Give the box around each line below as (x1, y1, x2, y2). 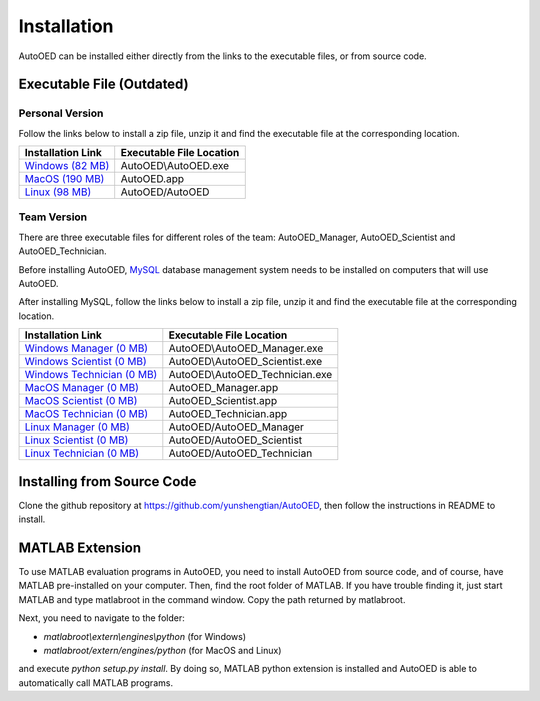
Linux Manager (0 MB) (24, 420, 130, 434)
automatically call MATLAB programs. (18, 676, 174, 689)
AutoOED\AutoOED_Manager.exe (168, 341, 324, 355)
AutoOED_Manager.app (168, 381, 279, 395)
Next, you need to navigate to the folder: (18, 612, 185, 624)
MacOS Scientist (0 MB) (24, 394, 138, 408)
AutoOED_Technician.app (168, 407, 288, 421)
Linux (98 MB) (24, 185, 92, 199)
